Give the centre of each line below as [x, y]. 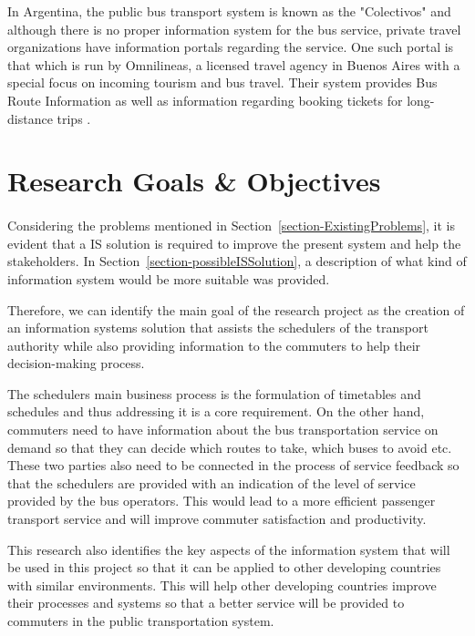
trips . [74, 118]
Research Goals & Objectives [194, 181]
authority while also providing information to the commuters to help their [214, 345]
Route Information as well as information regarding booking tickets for [205, 100]
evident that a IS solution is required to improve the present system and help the [234, 243]
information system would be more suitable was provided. [169, 278]
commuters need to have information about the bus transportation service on [223, 430]
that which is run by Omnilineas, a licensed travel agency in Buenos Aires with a [234, 64]
